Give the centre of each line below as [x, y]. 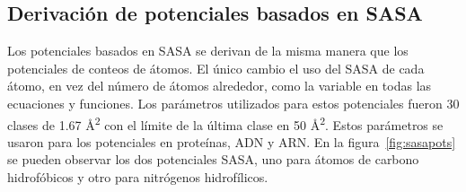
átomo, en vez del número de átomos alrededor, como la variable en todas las [220, 86]
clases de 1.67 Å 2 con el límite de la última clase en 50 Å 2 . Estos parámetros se [225, 123]
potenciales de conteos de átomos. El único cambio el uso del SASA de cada [216, 68]
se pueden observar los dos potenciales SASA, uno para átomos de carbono [213, 159]
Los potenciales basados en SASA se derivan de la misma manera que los [208, 51]
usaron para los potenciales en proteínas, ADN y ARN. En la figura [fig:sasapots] [232, 141]
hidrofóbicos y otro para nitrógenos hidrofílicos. [138, 177]
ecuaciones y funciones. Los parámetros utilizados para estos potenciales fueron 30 [233, 103]
